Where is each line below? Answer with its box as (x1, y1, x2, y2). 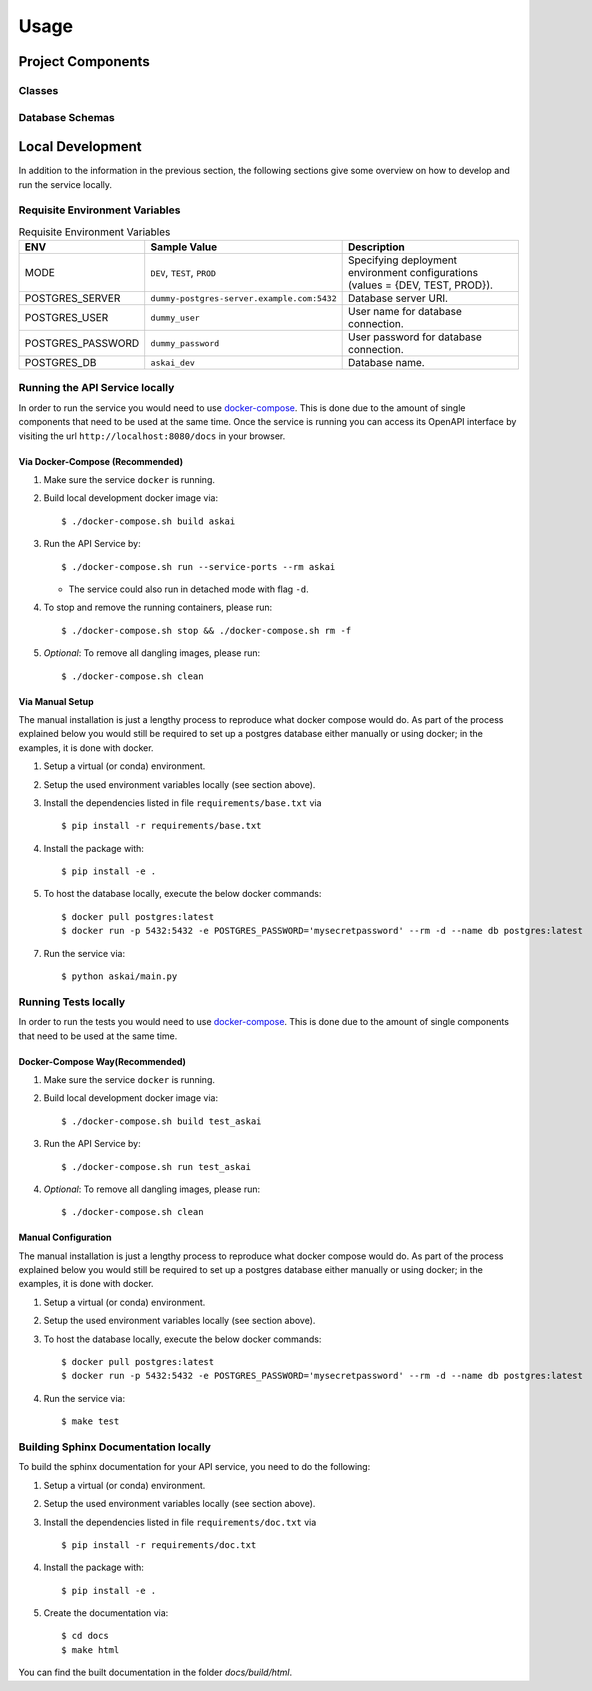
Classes (18, 83, 59, 97)
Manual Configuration (18, 1231, 112, 1244)
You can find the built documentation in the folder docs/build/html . (18, 1666, 293, 1679)
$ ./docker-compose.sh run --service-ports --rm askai (61, 561, 336, 572)
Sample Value (150, 240, 218, 254)
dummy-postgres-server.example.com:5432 (150, 293, 337, 304)
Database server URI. (348, 291, 449, 305)
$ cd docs (61, 1630, 109, 1642)
